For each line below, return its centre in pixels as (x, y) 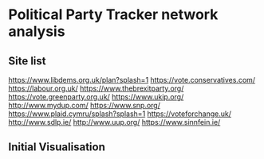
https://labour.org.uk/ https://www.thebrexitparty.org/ (96, 88)
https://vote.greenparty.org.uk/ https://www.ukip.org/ (96, 97)
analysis (37, 31)
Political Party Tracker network (113, 15)
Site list (27, 61)
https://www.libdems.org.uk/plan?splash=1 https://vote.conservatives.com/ (132, 80)
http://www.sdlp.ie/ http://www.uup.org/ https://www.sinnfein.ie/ (114, 122)
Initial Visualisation (57, 147)
